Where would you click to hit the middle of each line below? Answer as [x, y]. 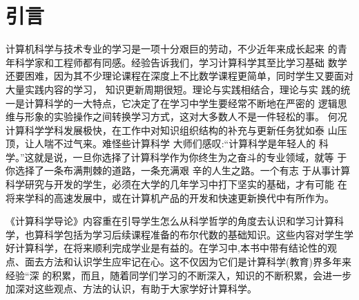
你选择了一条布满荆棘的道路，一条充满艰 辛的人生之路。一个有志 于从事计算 [178, 170]
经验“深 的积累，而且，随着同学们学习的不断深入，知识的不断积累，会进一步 [179, 275]
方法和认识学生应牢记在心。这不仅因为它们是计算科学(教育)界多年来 [197, 262]
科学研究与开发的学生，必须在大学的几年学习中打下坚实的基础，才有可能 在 [176, 184]
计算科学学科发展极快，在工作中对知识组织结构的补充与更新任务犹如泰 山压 [176, 130]
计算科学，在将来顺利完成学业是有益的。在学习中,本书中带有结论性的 [171, 248]
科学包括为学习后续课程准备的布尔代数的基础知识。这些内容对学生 [194, 234]
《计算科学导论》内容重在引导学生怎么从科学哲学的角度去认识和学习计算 [170, 221]
